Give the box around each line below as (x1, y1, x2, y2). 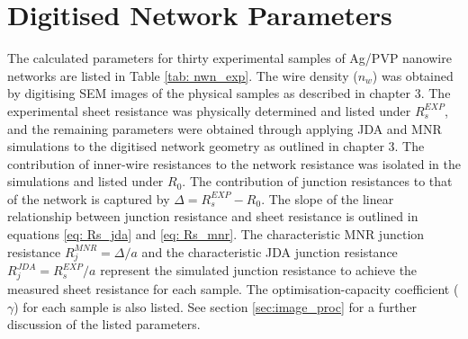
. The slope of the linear (261, 189, 394, 208)
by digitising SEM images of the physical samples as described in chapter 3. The (7, 84, 451, 103)
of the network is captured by (7, 189, 170, 208)
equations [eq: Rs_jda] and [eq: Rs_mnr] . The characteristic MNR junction (7, 225, 425, 244)
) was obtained (372, 66, 454, 85)
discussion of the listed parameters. (7, 315, 201, 334)
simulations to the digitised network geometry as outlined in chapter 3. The (7, 137, 425, 156)
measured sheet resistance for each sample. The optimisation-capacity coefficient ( (7, 280, 459, 299)
